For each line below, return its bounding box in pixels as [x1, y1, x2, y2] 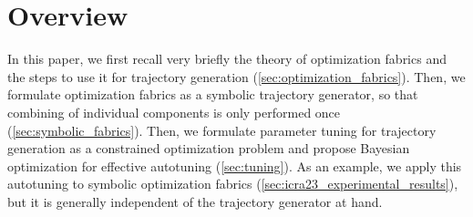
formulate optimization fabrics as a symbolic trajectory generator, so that [7, 85, 418, 104]
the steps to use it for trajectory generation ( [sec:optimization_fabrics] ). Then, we [7, 67, 466, 86]
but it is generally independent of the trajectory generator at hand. [7, 191, 383, 211]
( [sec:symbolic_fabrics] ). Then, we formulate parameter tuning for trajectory [7, 120, 437, 139]
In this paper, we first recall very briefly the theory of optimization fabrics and [7, 49, 447, 68]
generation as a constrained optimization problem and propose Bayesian [7, 139, 410, 158]
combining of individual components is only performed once [7, 102, 341, 121]
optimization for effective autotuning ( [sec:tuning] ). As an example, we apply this [7, 156, 462, 175]
